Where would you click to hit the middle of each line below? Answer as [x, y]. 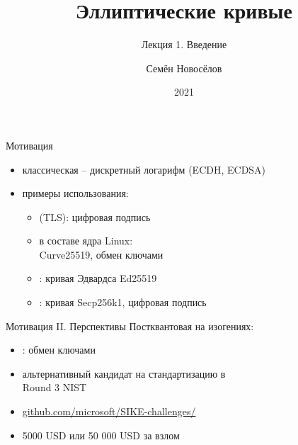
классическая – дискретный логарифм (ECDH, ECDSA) [144, 169]
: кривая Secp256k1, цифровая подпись [123, 302]
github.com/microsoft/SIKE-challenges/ [109, 411]
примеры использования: [75, 193]
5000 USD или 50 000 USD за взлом [101, 435]
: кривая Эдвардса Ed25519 [98, 278]
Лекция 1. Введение [184, 44]
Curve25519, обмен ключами [101, 254]
